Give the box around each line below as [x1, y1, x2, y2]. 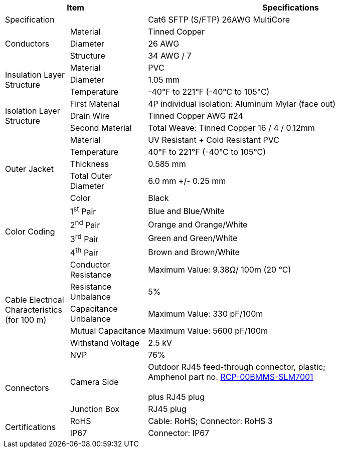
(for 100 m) [5, 315, 47, 325]
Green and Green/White [148, 233, 238, 244]
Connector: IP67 [148, 428, 210, 438]
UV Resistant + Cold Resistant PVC [148, 135, 279, 145]
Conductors [5, 39, 50, 49]
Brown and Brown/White [148, 247, 240, 257]
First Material [70, 99, 120, 109]
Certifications [5, 422, 56, 432]
